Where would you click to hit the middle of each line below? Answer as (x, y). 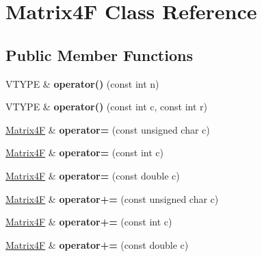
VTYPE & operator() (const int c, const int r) (106, 107)
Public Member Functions (99, 54)
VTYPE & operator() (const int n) (82, 83)
